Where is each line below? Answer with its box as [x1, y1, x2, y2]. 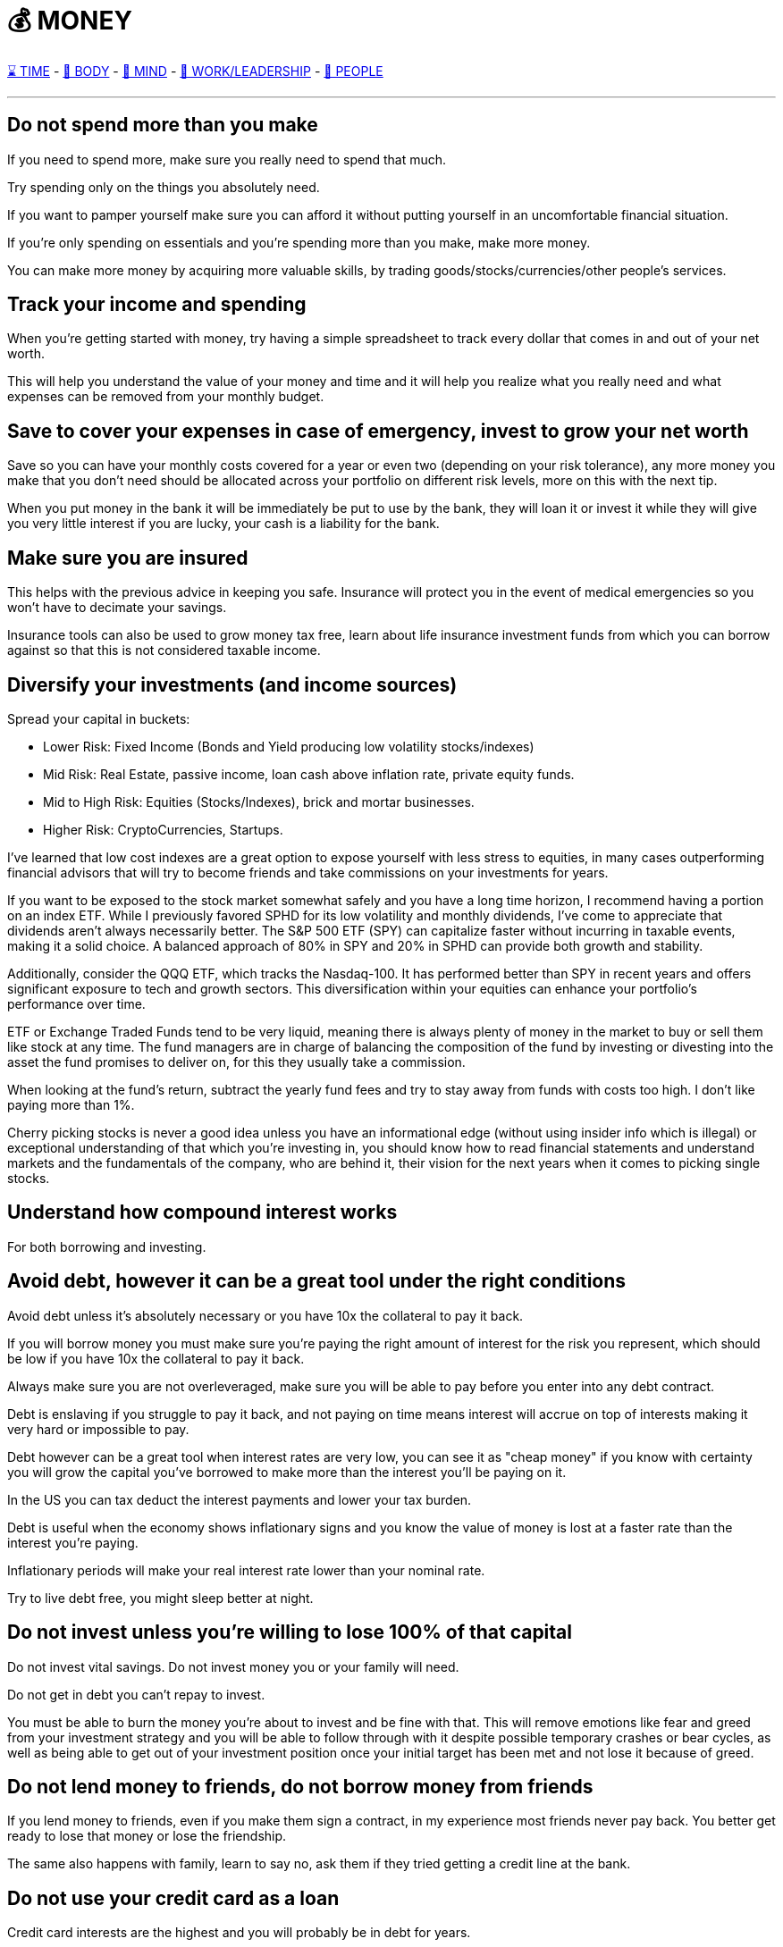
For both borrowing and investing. [7, 1238, 206, 1255]
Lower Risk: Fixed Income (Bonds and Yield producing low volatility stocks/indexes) [43, 738, 535, 754]
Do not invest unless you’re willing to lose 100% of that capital [7, 1621, 572, 1644]
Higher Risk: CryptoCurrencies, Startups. [43, 821, 283, 837]
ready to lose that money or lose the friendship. [7, 1828, 287, 1844]
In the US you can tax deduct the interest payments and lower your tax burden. [7, 1491, 472, 1507]
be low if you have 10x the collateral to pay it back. [7, 1350, 305, 1366]
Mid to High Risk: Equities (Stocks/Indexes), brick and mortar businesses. [43, 793, 475, 810]
